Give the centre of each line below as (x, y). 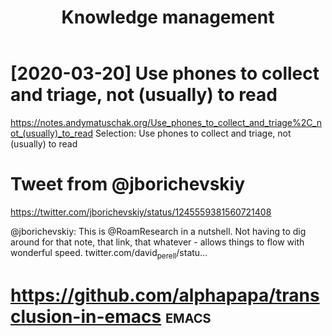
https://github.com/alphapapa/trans (165, 295)
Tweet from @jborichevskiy (128, 184)
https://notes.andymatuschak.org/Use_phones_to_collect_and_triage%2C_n (166, 122)
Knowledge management (168, 17)
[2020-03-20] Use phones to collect (165, 73)
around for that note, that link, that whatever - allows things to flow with (157, 242)
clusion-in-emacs (86, 316)
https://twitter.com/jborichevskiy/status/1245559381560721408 (141, 212)
